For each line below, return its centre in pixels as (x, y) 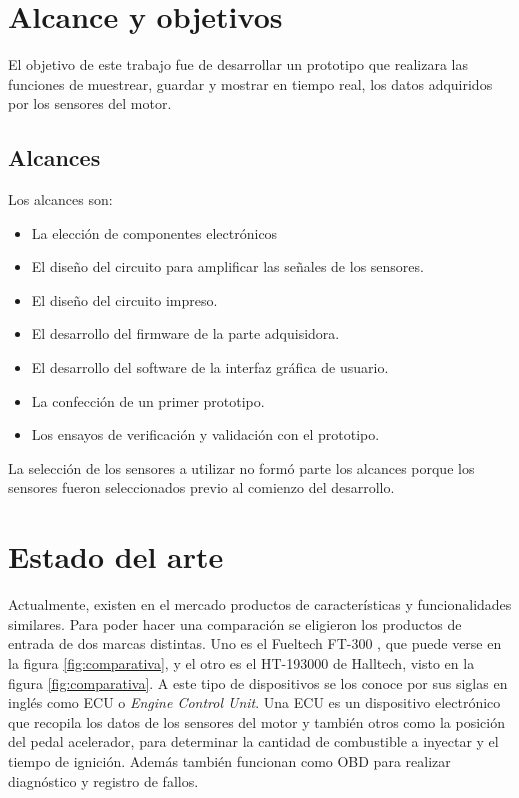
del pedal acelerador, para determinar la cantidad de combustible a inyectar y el (253, 741)
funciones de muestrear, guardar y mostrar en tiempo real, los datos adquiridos (250, 83)
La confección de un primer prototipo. (148, 400)
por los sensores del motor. (90, 103)
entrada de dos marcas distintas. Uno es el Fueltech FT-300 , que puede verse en (255, 643)
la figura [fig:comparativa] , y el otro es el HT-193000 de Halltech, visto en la (241, 662)
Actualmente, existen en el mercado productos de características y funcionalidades (260, 604)
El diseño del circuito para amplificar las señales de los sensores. (227, 266)
